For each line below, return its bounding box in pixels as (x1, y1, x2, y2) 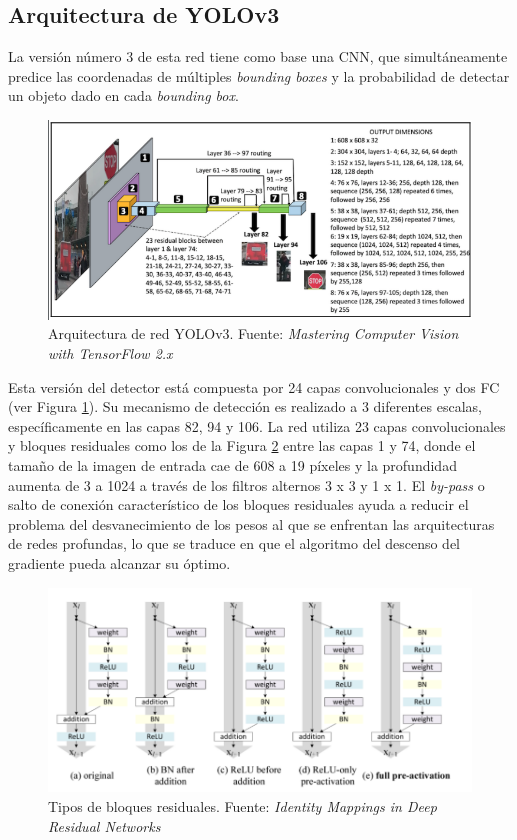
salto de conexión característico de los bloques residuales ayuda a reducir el (8, 494, 469, 515)
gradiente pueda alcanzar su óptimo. (8, 553, 231, 574)
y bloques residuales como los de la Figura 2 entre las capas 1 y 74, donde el (8, 435, 476, 456)
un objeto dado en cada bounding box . (8, 85, 239, 106)
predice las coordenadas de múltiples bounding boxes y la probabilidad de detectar (8, 65, 510, 86)
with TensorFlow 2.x (48, 343, 173, 364)
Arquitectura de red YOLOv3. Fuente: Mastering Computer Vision (48, 323, 459, 344)
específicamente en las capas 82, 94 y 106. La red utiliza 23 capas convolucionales (8, 415, 506, 436)
